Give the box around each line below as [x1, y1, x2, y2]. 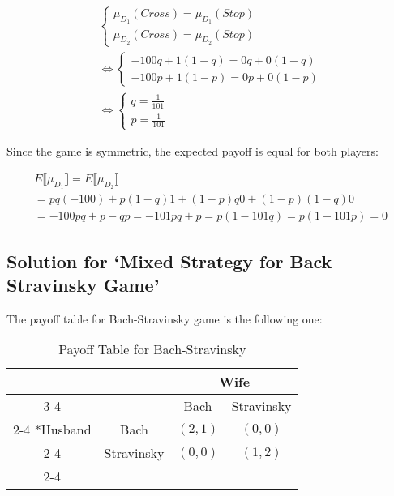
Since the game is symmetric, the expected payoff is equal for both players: [6, 143, 379, 160]
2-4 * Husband [13, 420, 92, 439]
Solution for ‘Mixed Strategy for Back [6, 248, 332, 273]
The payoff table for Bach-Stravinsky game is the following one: [6, 310, 323, 327]
